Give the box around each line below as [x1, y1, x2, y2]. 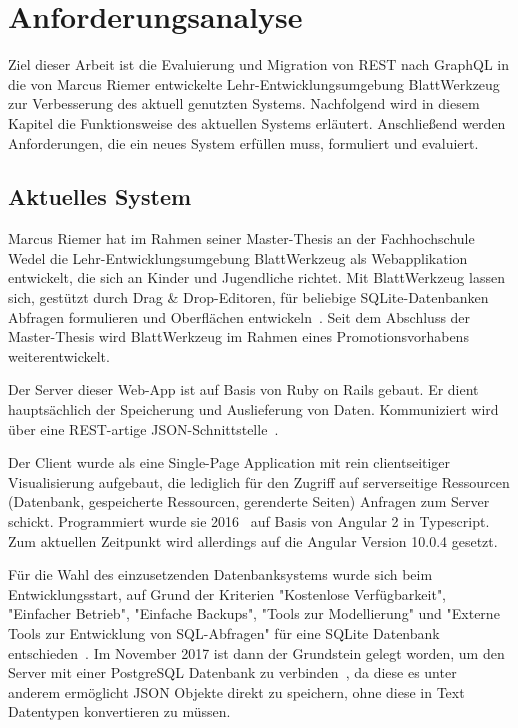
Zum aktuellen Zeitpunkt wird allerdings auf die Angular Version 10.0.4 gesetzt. [8, 530, 498, 551]
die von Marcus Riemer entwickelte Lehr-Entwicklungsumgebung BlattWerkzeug [8, 73, 500, 94]
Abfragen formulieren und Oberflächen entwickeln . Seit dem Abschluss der [8, 306, 471, 327]
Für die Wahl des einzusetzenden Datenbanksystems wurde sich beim [8, 564, 433, 585]
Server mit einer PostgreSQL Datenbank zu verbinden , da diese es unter [8, 662, 457, 683]
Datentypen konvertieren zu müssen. [8, 701, 231, 722]
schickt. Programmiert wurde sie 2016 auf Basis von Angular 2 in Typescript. [8, 511, 490, 532]
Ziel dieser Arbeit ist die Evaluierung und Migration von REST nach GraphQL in [8, 54, 510, 75]
